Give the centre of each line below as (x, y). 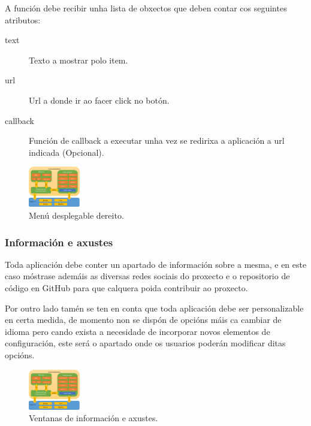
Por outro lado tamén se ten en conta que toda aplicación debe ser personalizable (154, 308)
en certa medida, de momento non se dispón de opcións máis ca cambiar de (143, 320)
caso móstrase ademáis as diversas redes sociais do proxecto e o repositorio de (147, 276)
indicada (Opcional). (67, 152)
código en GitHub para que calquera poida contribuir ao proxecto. (126, 288)
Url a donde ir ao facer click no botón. (99, 100)
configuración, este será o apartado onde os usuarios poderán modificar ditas (145, 343)
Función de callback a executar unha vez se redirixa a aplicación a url (157, 141)
